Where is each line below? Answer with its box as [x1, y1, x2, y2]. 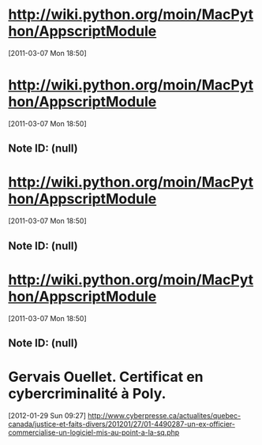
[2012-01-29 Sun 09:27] [8, 410, 87, 420]
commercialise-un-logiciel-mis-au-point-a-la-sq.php [8, 428, 180, 437]
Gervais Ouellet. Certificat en [8, 368, 204, 386]
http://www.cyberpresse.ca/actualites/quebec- [88, 410, 241, 420]
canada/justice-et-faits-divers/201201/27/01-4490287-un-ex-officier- [8, 419, 235, 428]
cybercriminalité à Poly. [8, 385, 167, 403]
